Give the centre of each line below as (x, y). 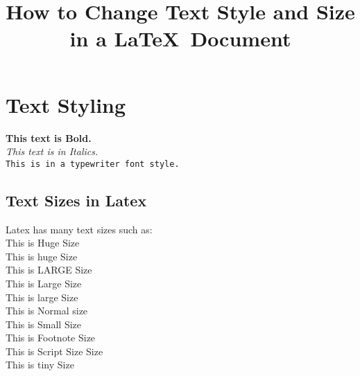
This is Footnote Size (51, 338)
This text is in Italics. (52, 151)
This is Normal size (47, 311)
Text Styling (66, 104)
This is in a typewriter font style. (93, 164)
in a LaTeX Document (180, 38)
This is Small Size (44, 324)
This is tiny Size (40, 365)
